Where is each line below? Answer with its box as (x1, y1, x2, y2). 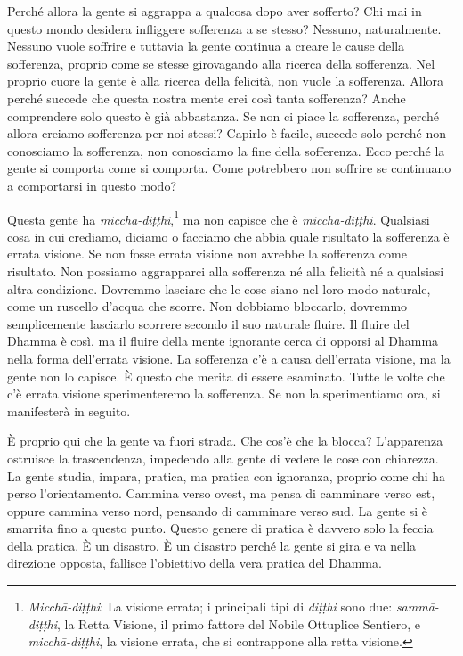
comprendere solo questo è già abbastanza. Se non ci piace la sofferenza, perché (7, 106, 439, 125)
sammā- (395, 597, 439, 616)
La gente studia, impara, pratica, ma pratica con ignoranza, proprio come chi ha (7, 466, 446, 485)
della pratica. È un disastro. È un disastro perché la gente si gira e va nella (7, 536, 417, 554)
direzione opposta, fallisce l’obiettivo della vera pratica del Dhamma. (7, 553, 382, 572)
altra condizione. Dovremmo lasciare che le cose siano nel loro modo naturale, (7, 279, 431, 298)
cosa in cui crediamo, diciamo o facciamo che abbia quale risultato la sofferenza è (7, 226, 450, 245)
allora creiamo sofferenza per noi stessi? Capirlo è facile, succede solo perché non (7, 124, 446, 143)
